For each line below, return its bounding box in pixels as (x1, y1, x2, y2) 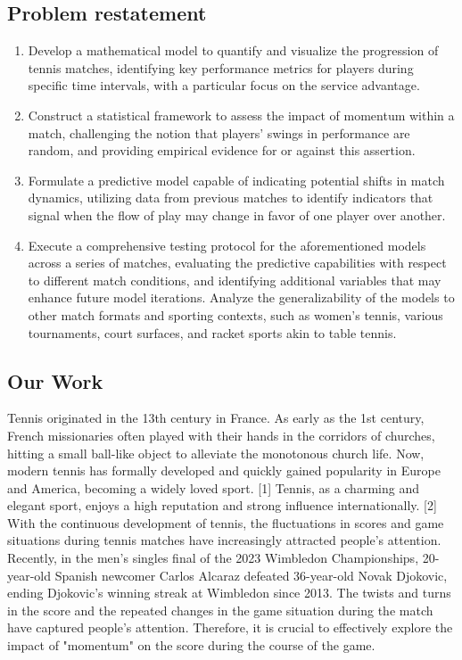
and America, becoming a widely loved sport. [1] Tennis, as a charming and (7, 478, 419, 497)
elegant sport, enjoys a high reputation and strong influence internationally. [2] (7, 496, 437, 515)
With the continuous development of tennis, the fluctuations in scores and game (7, 513, 444, 532)
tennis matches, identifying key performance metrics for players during (28, 58, 414, 77)
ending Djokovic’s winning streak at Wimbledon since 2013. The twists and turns (7, 583, 451, 602)
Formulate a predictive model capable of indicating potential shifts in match (28, 170, 445, 189)
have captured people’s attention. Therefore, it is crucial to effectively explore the (7, 618, 453, 637)
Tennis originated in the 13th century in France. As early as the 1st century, (7, 408, 425, 427)
